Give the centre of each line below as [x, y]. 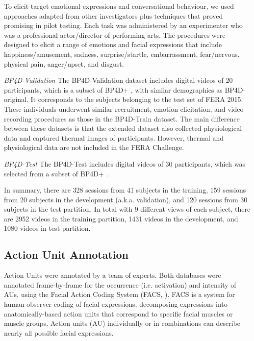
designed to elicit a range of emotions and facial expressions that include [113, 44]
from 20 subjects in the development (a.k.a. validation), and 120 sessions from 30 [126, 199]
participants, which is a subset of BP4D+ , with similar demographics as [113, 89]
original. [16, 99]
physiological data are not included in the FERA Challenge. [94, 147]
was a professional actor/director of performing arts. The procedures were [115, 35]
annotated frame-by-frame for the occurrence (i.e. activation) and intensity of [120, 284]
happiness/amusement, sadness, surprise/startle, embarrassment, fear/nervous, [122, 54]
